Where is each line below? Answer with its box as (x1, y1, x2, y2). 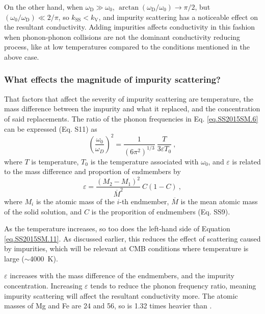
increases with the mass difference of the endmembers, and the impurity (10, 270, 234, 281)
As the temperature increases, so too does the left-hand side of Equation (4, 223, 230, 234)
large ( (4, 253, 24, 263)
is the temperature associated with (90, 156, 199, 166)
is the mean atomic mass (180, 196, 258, 206)
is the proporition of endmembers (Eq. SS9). (91, 206, 230, 216)
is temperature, (31, 156, 79, 166)
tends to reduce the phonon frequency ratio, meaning (90, 280, 256, 291)
